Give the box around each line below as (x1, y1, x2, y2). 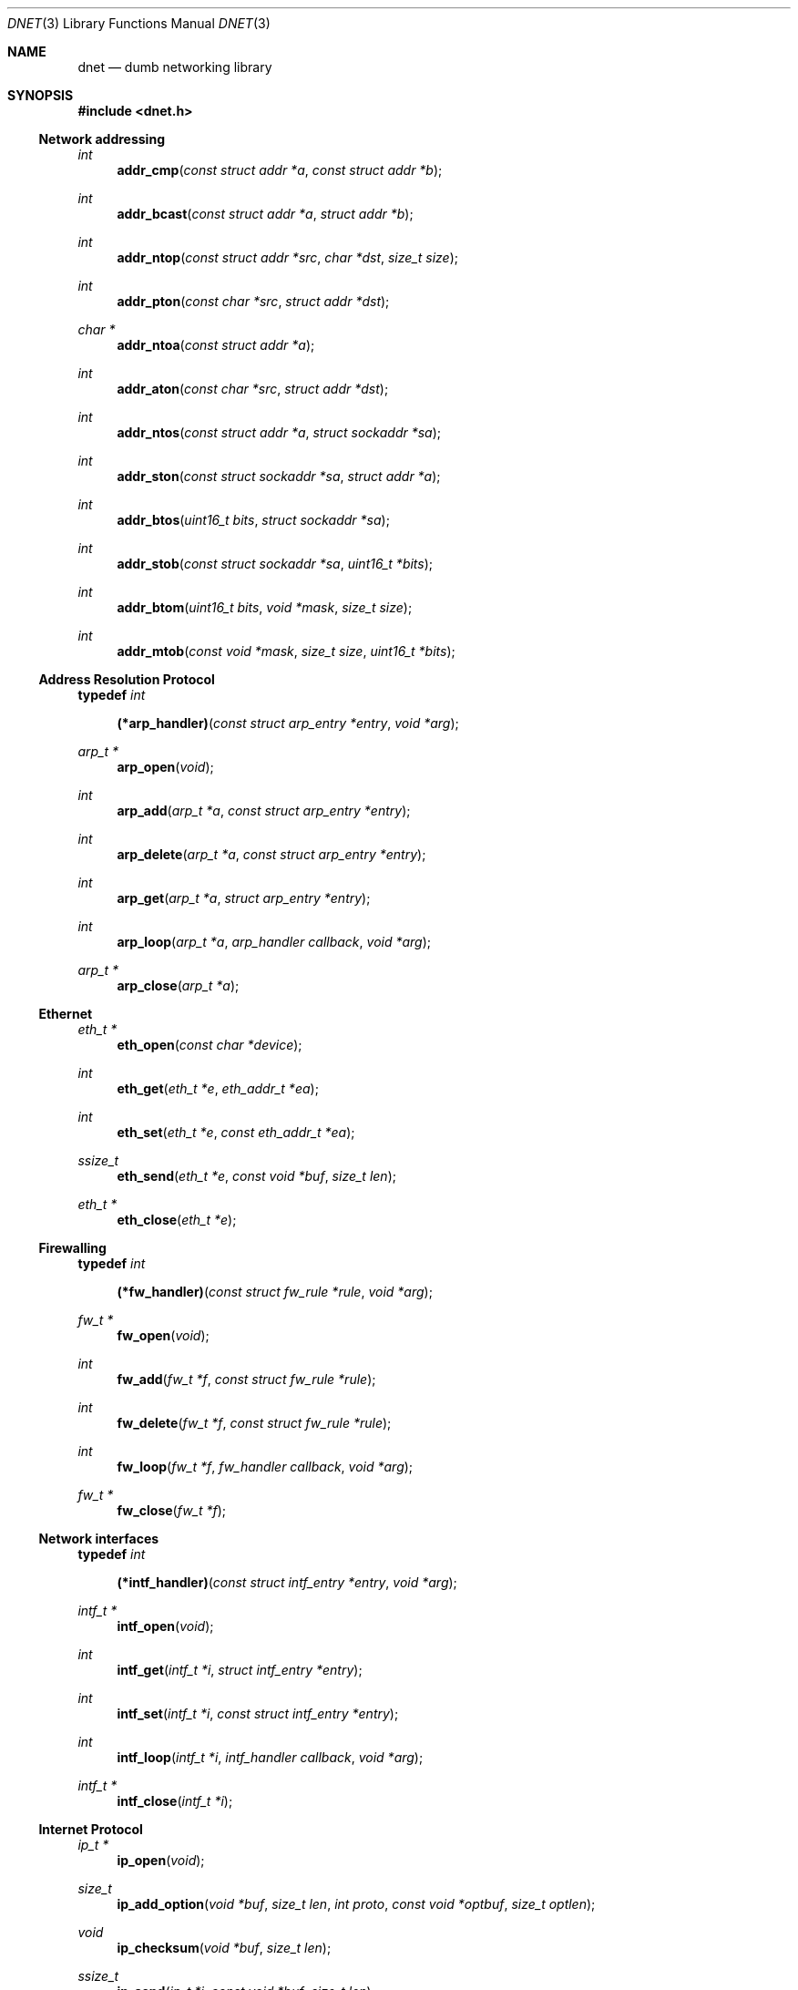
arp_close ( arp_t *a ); (117, 978, 240, 993)
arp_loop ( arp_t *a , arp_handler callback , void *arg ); (117, 934, 432, 949)
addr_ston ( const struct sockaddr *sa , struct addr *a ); (117, 468, 441, 484)
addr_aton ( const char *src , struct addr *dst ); (117, 381, 389, 396)
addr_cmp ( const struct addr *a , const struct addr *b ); (117, 162, 443, 178)
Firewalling (38, 1240, 107, 1256)
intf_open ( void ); (117, 1618, 214, 1634)
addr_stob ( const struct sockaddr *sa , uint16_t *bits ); (117, 556, 434, 571)
